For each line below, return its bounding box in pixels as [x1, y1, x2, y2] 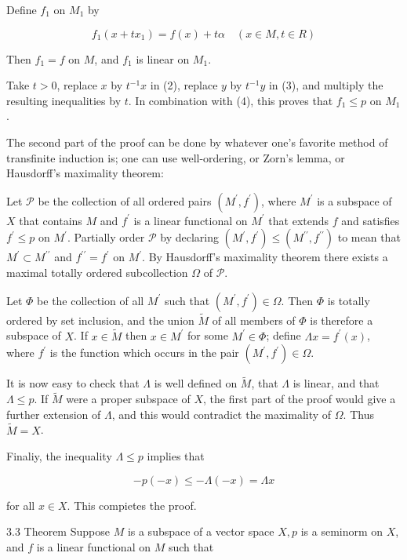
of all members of [212, 311, 296, 328]
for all [6, 496, 35, 513]
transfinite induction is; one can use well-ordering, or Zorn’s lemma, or [6, 149, 345, 165]
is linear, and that [293, 375, 380, 391]
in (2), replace [150, 77, 218, 93]
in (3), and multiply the [268, 77, 383, 93]
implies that [147, 448, 205, 464]
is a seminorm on [300, 523, 383, 540]
